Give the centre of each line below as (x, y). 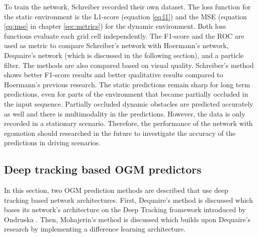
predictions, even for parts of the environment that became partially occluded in (126, 94)
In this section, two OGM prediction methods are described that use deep (116, 190)
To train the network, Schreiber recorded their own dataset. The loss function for (128, 6)
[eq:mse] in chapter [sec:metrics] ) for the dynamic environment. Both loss (115, 26)
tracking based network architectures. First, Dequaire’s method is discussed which (129, 200)
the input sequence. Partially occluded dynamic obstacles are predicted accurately (129, 103)
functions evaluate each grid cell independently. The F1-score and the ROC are (124, 35)
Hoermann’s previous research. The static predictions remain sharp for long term (127, 84)
